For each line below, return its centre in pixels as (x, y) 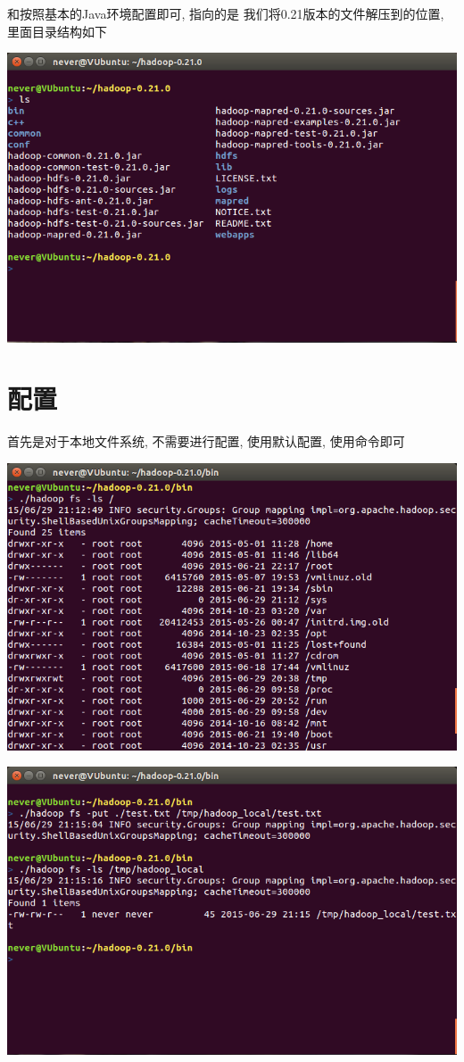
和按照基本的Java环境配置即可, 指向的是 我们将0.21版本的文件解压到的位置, (226, 13)
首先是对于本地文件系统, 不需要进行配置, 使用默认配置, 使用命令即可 (206, 441)
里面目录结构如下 (57, 31)
